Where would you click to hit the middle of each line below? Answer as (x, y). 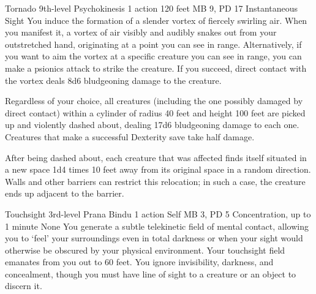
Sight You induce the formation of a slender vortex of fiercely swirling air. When (156, 20)
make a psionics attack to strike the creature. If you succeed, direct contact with (156, 68)
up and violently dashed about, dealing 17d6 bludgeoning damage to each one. (152, 125)
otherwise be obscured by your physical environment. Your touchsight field (145, 250)
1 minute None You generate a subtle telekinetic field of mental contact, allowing (157, 226)
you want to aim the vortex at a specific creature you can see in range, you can (153, 56)
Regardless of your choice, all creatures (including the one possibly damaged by (154, 101)
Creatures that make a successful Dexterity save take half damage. (130, 136)
